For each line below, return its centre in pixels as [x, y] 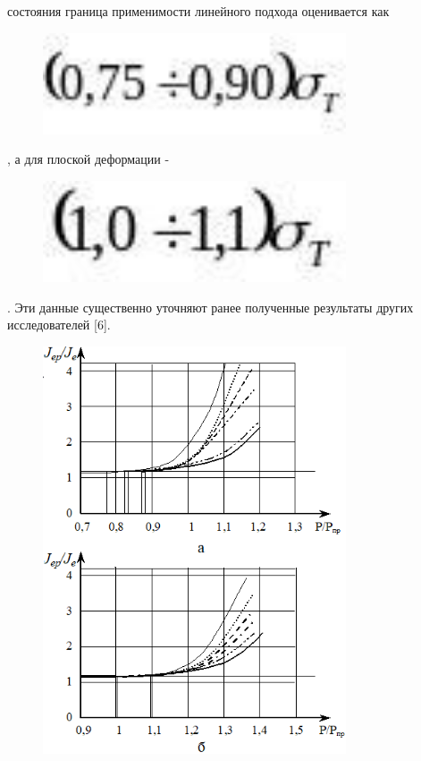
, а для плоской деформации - [88, 159]
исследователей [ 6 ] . [59, 325]
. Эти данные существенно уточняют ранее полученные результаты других [210, 307]
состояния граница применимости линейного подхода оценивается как [198, 11]
